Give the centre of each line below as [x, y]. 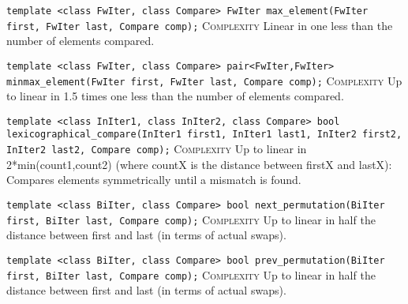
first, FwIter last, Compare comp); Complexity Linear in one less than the [200, 25]
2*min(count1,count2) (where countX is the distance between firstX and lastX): [199, 164]
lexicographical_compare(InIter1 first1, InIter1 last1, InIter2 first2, [204, 135]
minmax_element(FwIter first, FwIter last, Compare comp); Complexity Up [204, 80]
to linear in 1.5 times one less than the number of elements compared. [175, 96]
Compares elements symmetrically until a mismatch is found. [154, 180]
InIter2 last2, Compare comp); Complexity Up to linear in [157, 149]
